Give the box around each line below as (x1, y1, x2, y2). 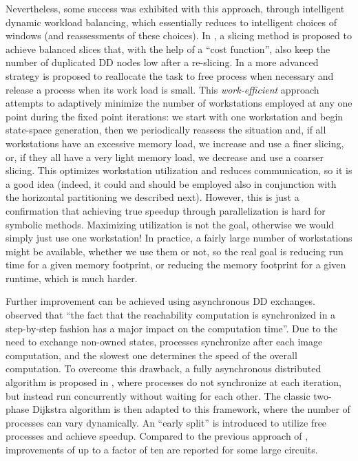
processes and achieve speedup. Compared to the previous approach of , (6, 429, 308, 443)
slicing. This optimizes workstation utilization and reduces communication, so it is (6, 163, 352, 178)
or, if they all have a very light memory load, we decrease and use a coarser (6, 149, 324, 164)
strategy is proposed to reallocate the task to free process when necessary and (6, 68, 334, 83)
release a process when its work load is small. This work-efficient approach (6, 82, 319, 96)
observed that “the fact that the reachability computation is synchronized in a (6, 308, 336, 322)
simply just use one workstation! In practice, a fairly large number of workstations (6, 231, 352, 245)
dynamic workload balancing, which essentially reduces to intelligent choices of (6, 14, 337, 29)
